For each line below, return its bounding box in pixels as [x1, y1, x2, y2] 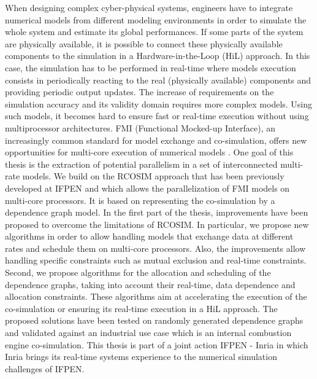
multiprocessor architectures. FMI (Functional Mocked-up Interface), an [5, 121, 276, 134]
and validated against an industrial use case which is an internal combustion [5, 326, 292, 339]
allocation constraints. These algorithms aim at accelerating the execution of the [5, 290, 307, 303]
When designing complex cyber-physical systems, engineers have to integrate [5, 1, 293, 14]
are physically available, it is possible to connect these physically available [5, 37, 283, 50]
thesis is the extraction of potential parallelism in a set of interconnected [5, 157, 278, 170]
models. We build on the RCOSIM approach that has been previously [22, 170, 285, 182]
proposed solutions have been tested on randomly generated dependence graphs [5, 314, 304, 327]
